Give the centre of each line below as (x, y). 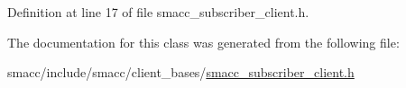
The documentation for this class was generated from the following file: (203, 42)
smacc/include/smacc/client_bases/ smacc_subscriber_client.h (181, 72)
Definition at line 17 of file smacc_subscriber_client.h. (158, 12)
